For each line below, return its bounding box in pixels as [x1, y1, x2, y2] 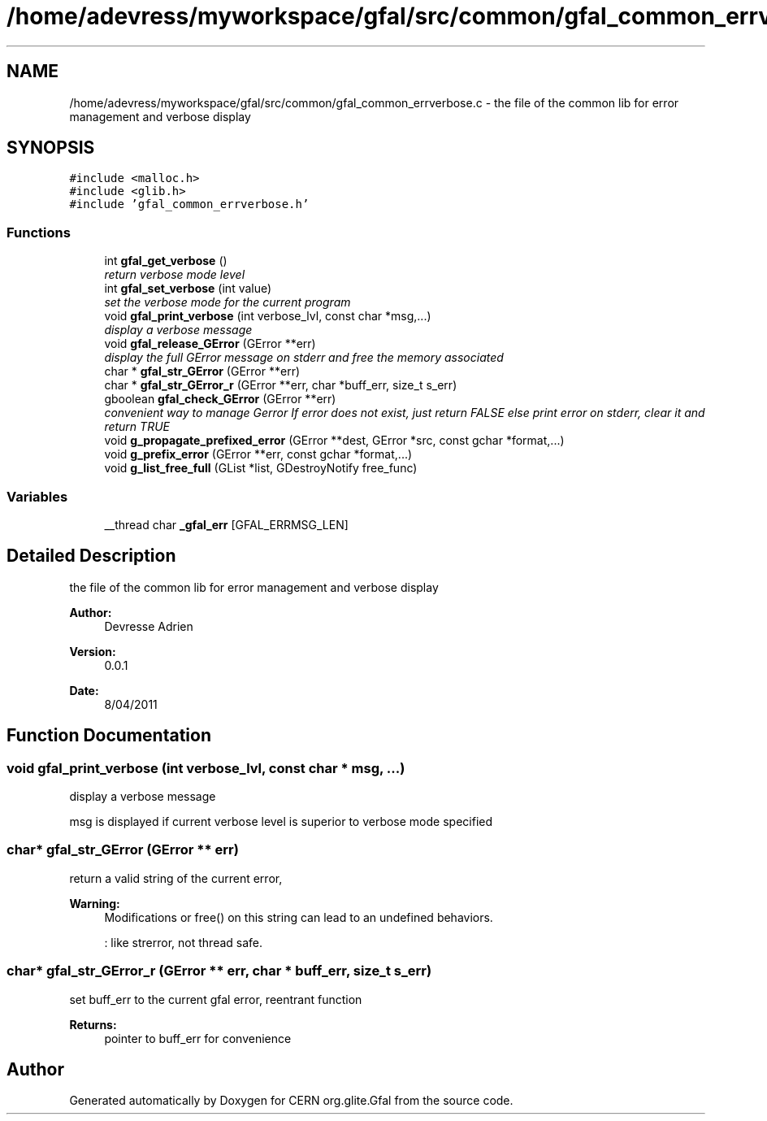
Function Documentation [6, 725, 211, 746]
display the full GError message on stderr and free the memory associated [104, 350, 504, 365]
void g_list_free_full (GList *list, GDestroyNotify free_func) [104, 461, 418, 476]
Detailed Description [6, 545, 176, 567]
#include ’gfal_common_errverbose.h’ [69, 198, 310, 211]
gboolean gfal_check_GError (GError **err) [104, 392, 336, 406]
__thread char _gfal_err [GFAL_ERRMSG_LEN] [104, 517, 349, 532]
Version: [69, 644, 116, 658]
